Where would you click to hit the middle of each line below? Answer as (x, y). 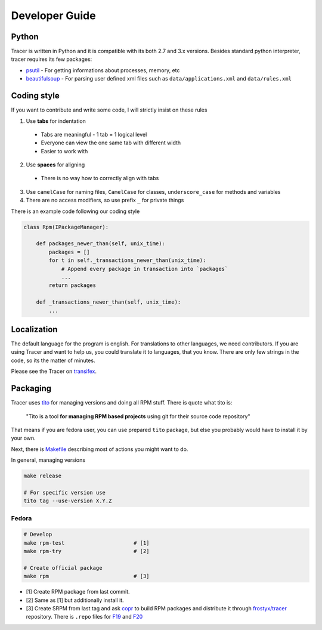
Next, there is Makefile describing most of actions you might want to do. (100, 449)
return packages (72, 285)
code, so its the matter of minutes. (53, 360)
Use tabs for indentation (56, 121)
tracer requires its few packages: (52, 59)
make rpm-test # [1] (86, 543)
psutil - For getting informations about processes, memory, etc (103, 70)
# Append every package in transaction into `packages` (145, 269)
